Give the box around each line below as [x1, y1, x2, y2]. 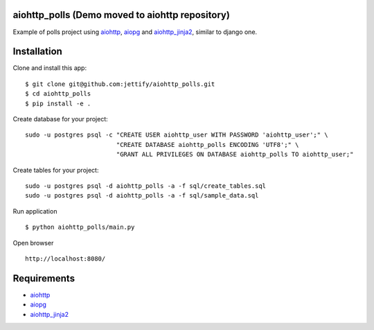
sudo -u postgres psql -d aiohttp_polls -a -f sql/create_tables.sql [25, 182, 267, 190]
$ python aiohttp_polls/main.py [25, 223, 135, 232]
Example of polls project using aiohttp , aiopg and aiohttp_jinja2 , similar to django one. [12, 28, 258, 36]
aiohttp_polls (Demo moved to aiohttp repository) [12, 9, 230, 21]
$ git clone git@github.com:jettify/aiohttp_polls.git [25, 80, 215, 88]
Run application [12, 207, 57, 215]
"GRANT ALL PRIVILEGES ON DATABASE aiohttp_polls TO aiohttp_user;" [116, 150, 354, 159]
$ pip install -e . [25, 99, 91, 107]
